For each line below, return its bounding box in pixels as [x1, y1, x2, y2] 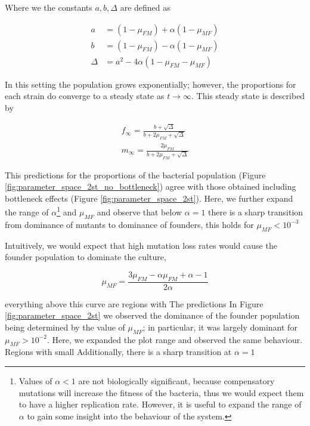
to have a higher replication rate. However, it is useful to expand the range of [18, 398, 302, 410]
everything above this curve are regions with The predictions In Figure [5, 297, 263, 310]
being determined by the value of [5, 320, 125, 333]
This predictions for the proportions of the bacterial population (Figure [5, 168, 266, 181]
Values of [18, 374, 52, 387]
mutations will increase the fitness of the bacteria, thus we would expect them [18, 386, 304, 399]
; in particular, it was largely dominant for [142, 320, 297, 333]
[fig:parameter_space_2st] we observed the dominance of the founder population [5, 309, 300, 322]
